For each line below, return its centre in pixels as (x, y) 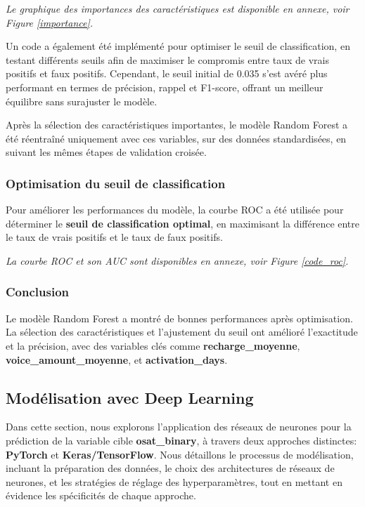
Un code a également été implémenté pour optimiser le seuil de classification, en (178, 46)
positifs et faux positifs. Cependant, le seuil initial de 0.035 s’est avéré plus (167, 73)
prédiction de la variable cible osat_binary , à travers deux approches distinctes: (181, 440)
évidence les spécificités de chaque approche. (101, 495)
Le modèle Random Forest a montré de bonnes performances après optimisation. (179, 318)
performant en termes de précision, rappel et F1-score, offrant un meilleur (165, 87)
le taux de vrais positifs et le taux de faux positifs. (114, 237)
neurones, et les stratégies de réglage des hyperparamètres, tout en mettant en (174, 481)
